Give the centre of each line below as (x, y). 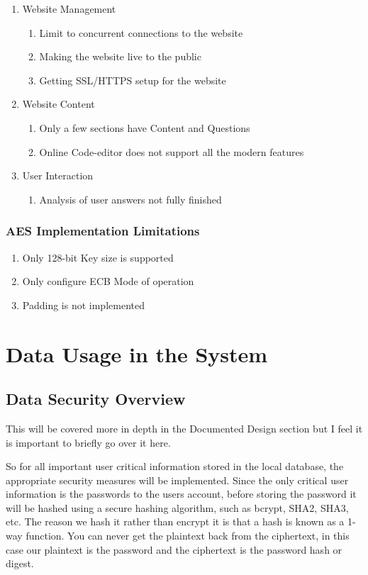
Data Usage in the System (137, 353)
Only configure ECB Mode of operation (108, 281)
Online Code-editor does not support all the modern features (172, 151)
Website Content (58, 104)
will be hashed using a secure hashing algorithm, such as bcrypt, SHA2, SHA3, (177, 507)
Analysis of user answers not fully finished (130, 199)
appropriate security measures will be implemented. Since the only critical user (177, 480)
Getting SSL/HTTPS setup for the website (133, 80)
